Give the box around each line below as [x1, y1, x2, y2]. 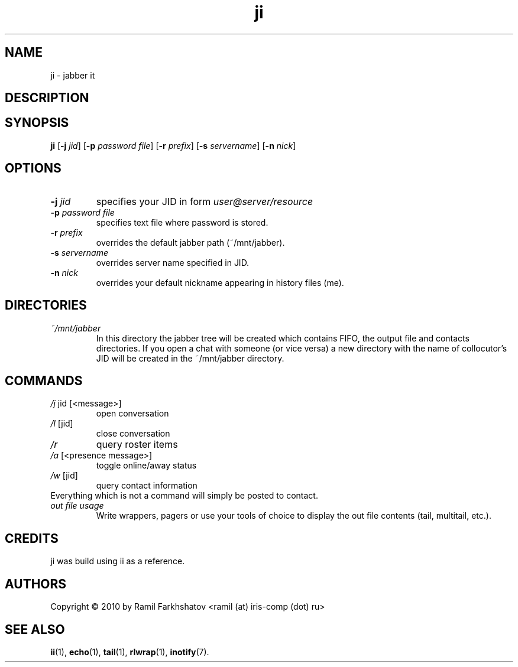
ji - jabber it [50, 70, 95, 80]
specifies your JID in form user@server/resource [96, 195, 313, 207]
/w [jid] [50, 470, 78, 481]
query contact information [96, 480, 198, 491]
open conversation [96, 408, 169, 419]
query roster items [96, 438, 178, 451]
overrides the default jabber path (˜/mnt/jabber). [96, 237, 285, 248]
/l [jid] [50, 418, 73, 429]
